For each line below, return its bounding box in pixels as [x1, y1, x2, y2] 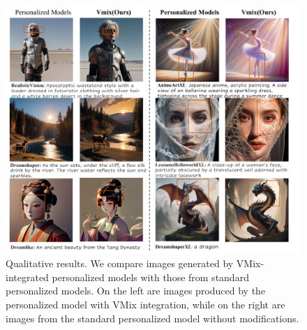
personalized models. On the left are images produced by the [6, 283, 266, 298]
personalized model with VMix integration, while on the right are [6, 297, 285, 312]
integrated [6, 269, 49, 284]
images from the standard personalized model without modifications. [6, 310, 299, 325]
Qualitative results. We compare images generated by [6, 256, 234, 271]
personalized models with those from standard [52, 269, 249, 284]
